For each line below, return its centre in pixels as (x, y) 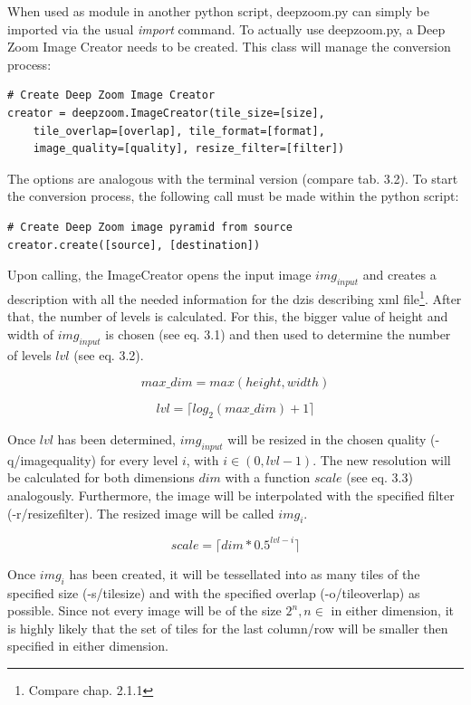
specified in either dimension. (88, 646)
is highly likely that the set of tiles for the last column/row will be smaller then (228, 628)
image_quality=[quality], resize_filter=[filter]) (189, 149)
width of (30, 333)
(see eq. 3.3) (380, 477)
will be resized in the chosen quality (327, 438)
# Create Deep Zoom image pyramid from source (150, 227)
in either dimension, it (392, 610)
